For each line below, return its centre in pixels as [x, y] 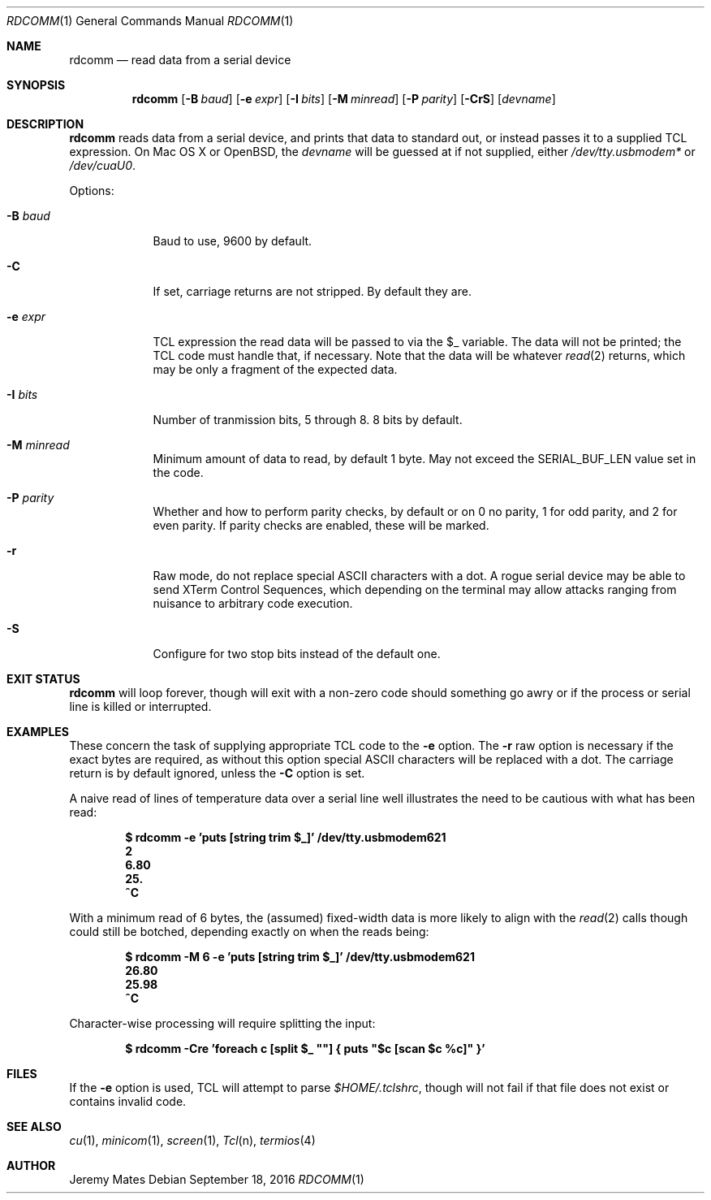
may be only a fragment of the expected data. [275, 369]
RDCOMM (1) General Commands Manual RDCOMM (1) [150, 21]
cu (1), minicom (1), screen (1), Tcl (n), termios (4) [192, 1140]
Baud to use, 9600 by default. [233, 241]
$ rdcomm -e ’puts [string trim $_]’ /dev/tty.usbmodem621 [286, 837]
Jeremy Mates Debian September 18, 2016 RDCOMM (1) [217, 1179]
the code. [178, 472]
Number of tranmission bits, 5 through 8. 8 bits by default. [308, 420]
